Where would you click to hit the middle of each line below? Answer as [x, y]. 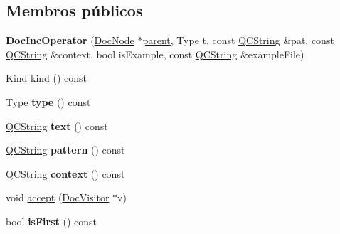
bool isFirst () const [51, 221]
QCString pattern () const [65, 150]
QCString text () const [57, 126]
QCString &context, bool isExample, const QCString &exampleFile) [155, 54]
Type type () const [48, 101]
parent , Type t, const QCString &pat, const [238, 40]
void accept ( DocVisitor [58, 197]
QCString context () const [65, 173]
